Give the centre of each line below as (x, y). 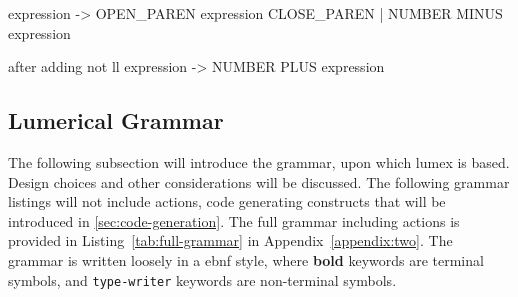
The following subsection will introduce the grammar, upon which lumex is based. (259, 161)
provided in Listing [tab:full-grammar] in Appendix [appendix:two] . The (230, 240)
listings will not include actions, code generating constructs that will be (227, 201)
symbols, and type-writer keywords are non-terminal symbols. (202, 279)
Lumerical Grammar (116, 120)
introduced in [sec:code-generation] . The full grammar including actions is (234, 220)
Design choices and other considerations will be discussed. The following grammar (259, 181)
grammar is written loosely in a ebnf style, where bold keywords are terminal (246, 259)
